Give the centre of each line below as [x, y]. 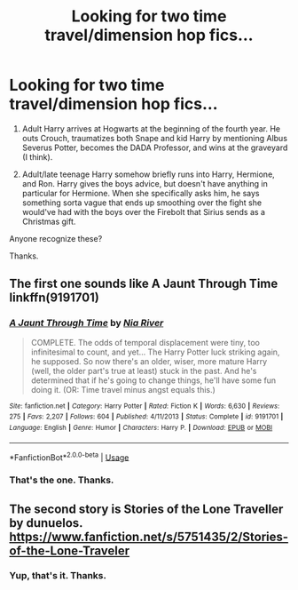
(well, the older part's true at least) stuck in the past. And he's [144, 371]
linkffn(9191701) [54, 298]
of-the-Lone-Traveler [70, 550]
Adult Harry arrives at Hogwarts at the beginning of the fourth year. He [151, 128]
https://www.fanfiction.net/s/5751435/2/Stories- [149, 536]
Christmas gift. [49, 221]
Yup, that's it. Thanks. [58, 576]
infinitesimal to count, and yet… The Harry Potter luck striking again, [155, 352]
